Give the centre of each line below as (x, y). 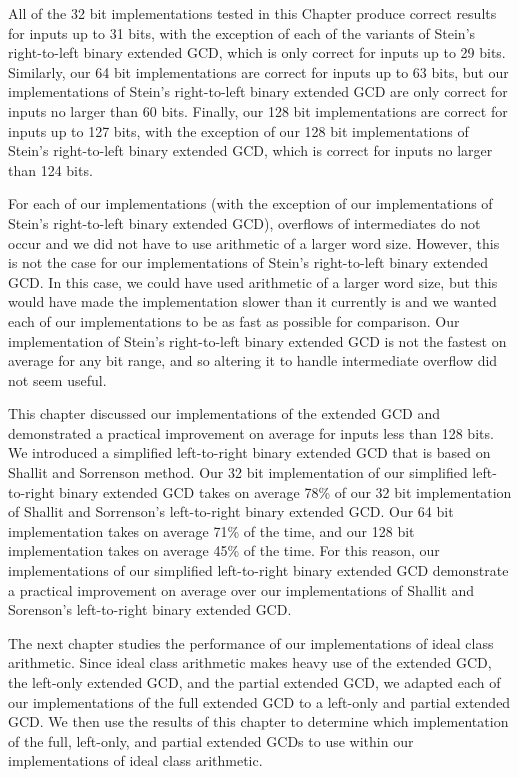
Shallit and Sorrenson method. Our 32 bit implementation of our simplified (238, 472)
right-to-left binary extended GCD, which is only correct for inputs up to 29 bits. (257, 52)
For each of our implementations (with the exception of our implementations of (250, 203)
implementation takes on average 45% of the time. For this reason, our (224, 550)
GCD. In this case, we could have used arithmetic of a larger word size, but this (253, 281)
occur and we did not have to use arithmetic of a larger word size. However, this (254, 242)
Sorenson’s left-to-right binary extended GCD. (150, 609)
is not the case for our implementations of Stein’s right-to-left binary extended (248, 262)
